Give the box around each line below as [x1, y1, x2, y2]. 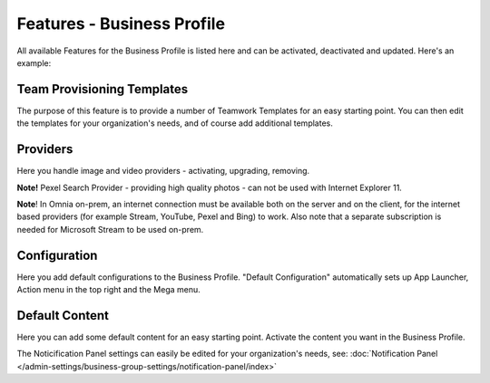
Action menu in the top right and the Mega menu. [16, 284, 201, 294]
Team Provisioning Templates [16, 81, 189, 97]
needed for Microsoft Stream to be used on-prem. [16, 224, 204, 235]
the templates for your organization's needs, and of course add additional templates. [16, 118, 333, 129]
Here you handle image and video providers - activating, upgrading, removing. [16, 166, 310, 177]
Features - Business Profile [16, 14, 226, 34]
